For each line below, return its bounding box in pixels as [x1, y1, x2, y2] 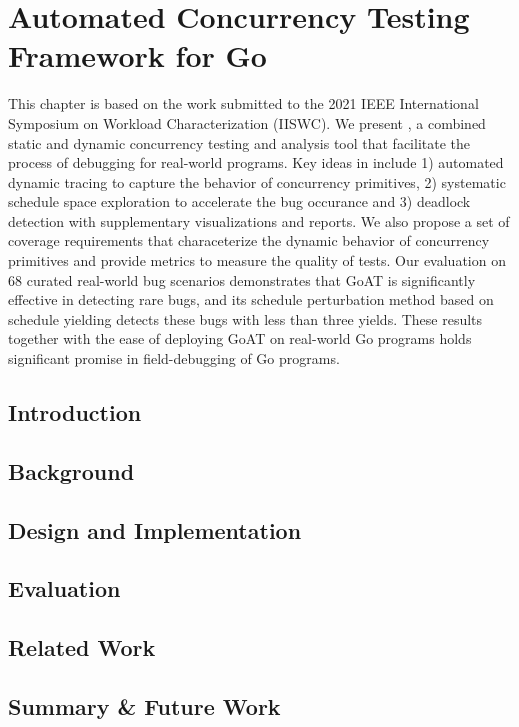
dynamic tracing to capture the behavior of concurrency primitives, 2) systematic [8, 171, 506, 192]
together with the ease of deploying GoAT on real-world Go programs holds [8, 328, 472, 349]
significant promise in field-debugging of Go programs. [8, 348, 340, 369]
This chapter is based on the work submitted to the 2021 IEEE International [8, 93, 479, 114]
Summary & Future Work [8, 690, 281, 721]
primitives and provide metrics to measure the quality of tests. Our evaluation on [8, 250, 506, 271]
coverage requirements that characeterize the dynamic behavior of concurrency [8, 230, 490, 251]
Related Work [8, 632, 156, 663]
